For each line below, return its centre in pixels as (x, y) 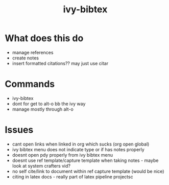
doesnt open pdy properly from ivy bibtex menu (63, 155)
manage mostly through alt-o (43, 109)
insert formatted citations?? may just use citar (60, 63)
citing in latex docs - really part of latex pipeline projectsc (73, 177)
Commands (30, 84)
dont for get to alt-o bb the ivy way (49, 104)
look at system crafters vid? (41, 166)
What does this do (44, 38)
